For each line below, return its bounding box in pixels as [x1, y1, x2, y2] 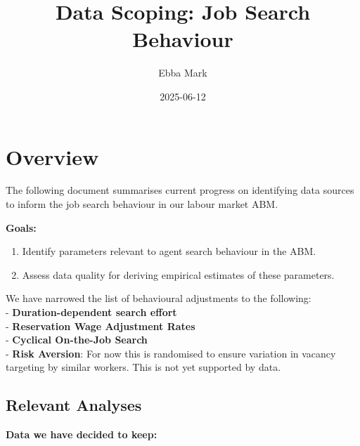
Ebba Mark [158, 65, 207, 80]
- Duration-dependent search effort [6, 305, 177, 319]
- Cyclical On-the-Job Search [6, 332, 148, 347]
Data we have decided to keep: [6, 427, 157, 442]
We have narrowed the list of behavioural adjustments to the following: [6, 291, 311, 306]
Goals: [6, 220, 37, 235]
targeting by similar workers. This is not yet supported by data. [6, 360, 281, 374]
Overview [6, 142, 99, 171]
